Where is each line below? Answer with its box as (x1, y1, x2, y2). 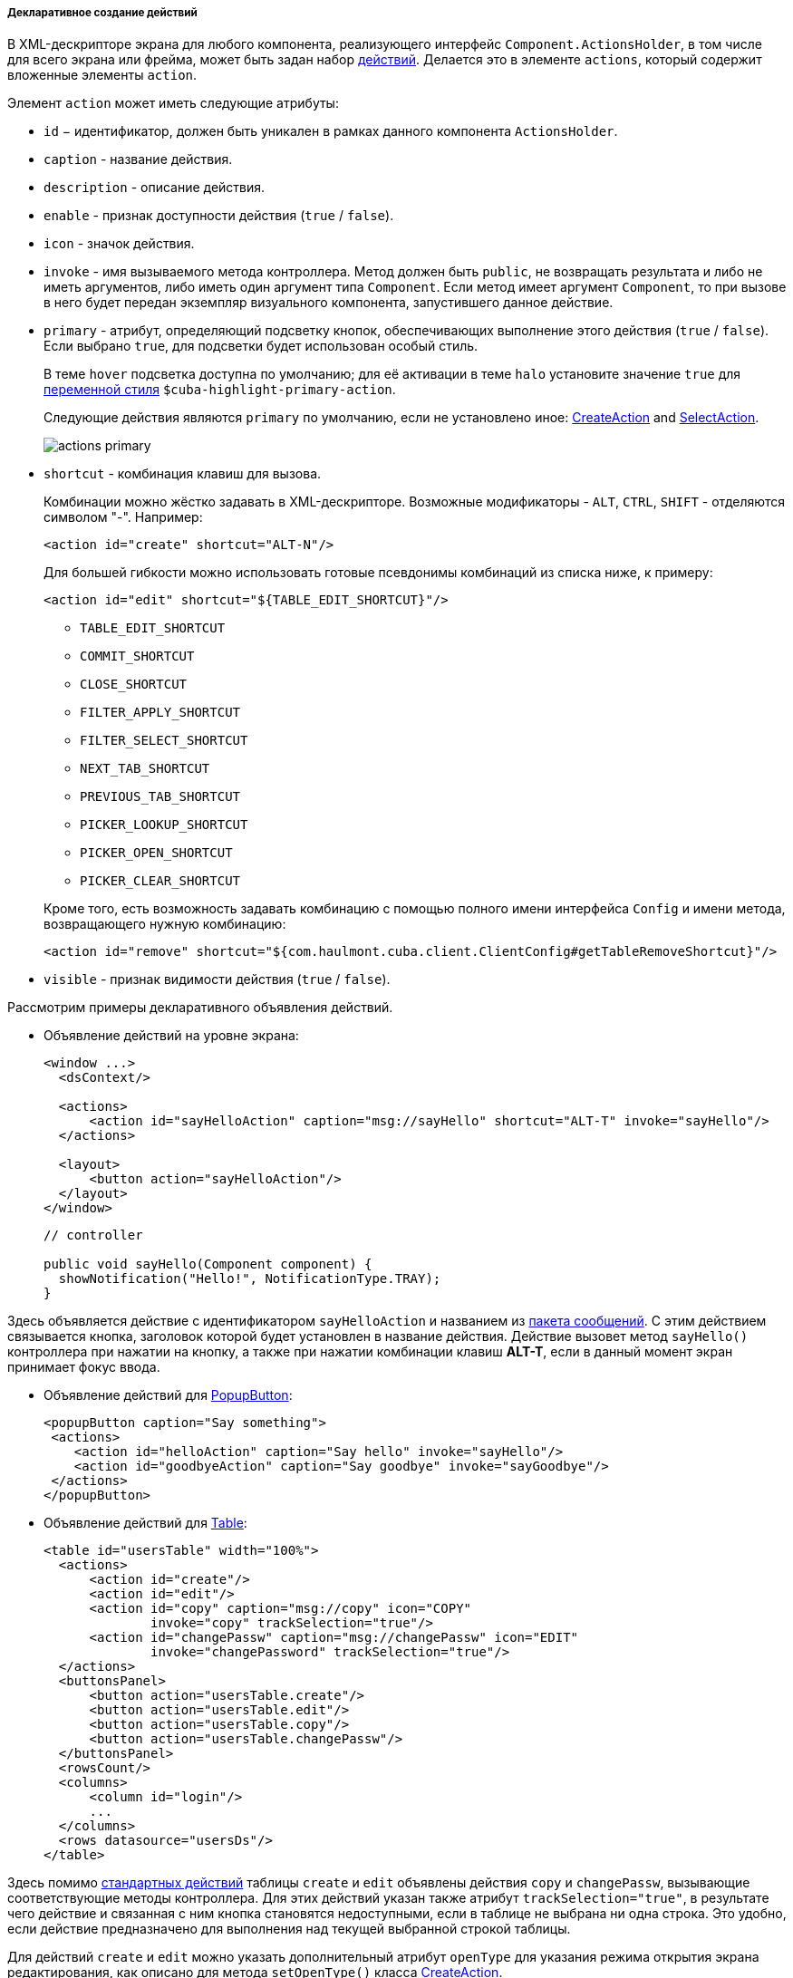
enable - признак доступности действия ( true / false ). (44, 207, 394, 224)
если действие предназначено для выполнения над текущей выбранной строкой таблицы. (7, 1921, 571, 1937)
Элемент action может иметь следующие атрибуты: (7, 95, 339, 111)
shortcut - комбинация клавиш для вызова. (44, 466, 322, 482)
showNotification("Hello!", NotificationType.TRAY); (58, 1271, 441, 1287)
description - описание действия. (44, 179, 266, 196)
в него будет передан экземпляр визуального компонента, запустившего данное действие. (44, 294, 614, 311)
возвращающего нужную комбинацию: (44, 916, 286, 932)
